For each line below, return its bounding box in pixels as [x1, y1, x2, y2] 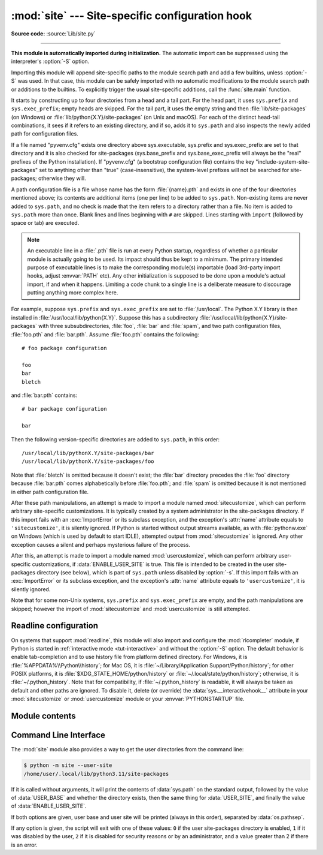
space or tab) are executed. [11, 219, 80, 227]
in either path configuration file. [11, 488, 89, 495]
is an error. [11, 841, 38, 848]
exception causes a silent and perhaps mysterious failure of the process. [11, 541, 191, 548]
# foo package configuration [22, 345, 107, 352]
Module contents [11, 711, 76, 721]
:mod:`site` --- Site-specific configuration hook [11, 9, 252, 22]
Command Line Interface [11, 730, 106, 740]
